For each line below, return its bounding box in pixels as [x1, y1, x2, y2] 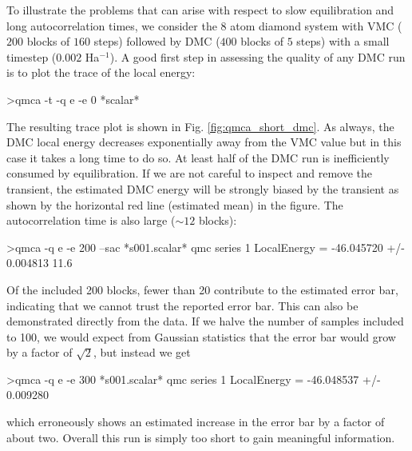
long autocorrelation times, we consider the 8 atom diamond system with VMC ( [6, 17, 402, 34]
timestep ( [6, 48, 57, 65]
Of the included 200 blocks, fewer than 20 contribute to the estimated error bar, [6, 281, 398, 297]
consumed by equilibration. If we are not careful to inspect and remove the [6, 165, 373, 182]
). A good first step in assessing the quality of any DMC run [109, 48, 406, 65]
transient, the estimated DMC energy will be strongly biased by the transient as [6, 180, 399, 197]
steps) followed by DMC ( [93, 33, 220, 50]
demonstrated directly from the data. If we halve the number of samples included [6, 313, 404, 329]
